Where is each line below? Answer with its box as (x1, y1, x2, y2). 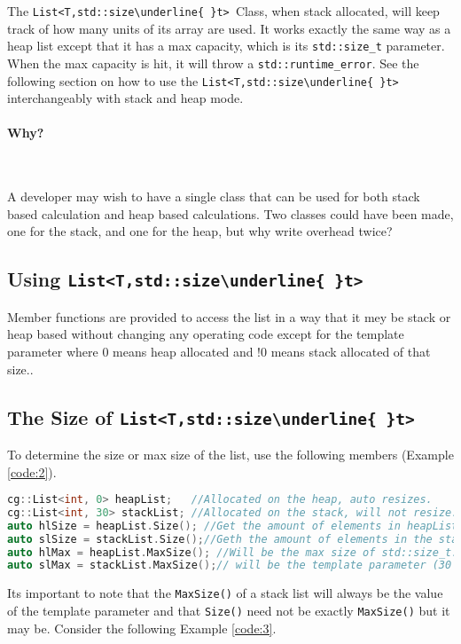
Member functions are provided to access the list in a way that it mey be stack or (7, 307, 451, 326)
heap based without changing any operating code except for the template (7, 325, 404, 343)
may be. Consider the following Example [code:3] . (7, 618, 277, 637)
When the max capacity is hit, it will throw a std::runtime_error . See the (7, 53, 419, 72)
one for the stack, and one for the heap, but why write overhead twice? (7, 222, 393, 240)
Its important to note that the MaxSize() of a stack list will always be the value (7, 584, 443, 602)
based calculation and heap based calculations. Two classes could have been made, (7, 204, 454, 223)
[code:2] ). (7, 462, 57, 481)
